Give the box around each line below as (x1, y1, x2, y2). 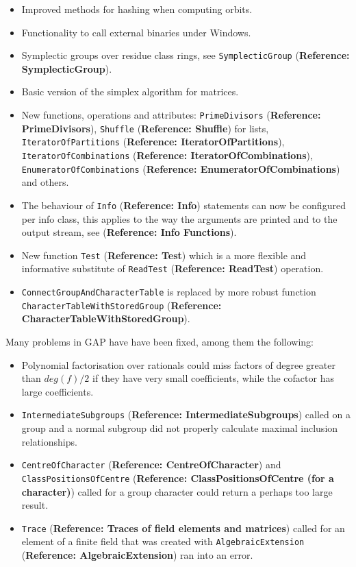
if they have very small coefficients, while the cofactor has (92, 371, 334, 385)
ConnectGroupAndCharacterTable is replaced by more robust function (21, 285, 316, 299)
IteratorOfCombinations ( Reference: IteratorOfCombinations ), (21, 148, 313, 162)
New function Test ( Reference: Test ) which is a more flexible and (21, 248, 307, 262)
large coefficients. (21, 384, 94, 398)
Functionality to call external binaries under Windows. (21, 25, 251, 39)
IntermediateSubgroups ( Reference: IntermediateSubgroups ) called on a (21, 407, 351, 422)
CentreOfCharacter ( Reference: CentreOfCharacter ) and (21, 457, 281, 472)
